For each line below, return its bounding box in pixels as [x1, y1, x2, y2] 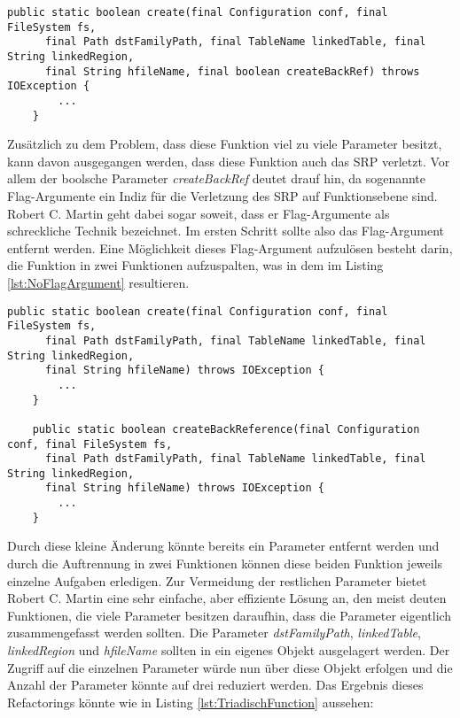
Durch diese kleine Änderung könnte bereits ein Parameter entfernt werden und [7, 537, 440, 555]
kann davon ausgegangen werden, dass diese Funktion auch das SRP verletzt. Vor [7, 151, 450, 170]
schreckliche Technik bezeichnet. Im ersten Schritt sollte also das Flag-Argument [7, 221, 445, 240]
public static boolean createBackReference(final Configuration [32, 422, 420, 436]
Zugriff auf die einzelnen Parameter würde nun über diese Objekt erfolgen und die [7, 658, 453, 676]
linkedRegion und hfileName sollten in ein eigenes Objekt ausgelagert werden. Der [7, 641, 450, 659]
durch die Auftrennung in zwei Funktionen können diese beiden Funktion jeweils [7, 554, 443, 573]
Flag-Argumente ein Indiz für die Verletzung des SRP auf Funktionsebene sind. [7, 187, 438, 205]
